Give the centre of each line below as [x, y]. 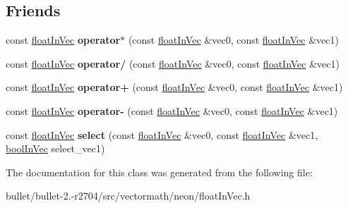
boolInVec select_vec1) [55, 148]
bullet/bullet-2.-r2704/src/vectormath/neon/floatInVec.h [128, 196]
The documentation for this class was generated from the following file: [159, 172]
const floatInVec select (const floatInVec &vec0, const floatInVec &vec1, [162, 134]
